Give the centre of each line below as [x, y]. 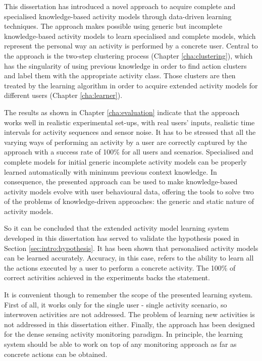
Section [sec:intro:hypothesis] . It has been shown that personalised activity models [131, 248]
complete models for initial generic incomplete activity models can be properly [125, 161]
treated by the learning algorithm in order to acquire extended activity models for [131, 85]
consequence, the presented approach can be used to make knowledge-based [121, 182]
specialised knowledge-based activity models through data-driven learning [118, 16]
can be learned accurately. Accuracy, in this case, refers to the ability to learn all [129, 258]
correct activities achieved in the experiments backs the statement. [107, 277]
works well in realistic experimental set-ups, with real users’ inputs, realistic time [129, 122]
